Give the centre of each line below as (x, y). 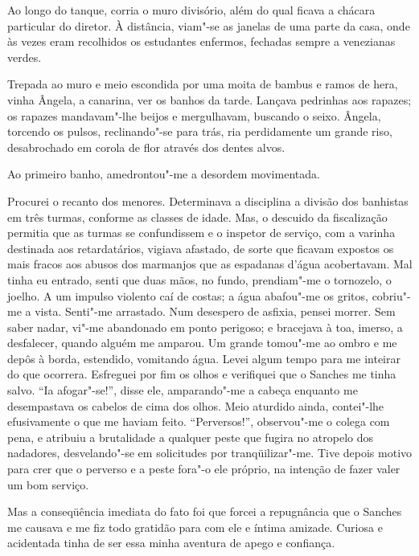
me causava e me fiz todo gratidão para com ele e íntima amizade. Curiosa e (195, 527)
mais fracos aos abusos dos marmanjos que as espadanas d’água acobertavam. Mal (210, 264)
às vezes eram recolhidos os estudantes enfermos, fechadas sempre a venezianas (201, 41)
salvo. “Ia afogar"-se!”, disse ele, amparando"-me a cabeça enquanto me (183, 390)
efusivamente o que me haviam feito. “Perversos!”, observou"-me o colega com (199, 421)
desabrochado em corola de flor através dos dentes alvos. (146, 147)
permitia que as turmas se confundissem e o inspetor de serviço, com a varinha (201, 233)
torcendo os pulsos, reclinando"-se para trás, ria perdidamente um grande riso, (200, 131)
